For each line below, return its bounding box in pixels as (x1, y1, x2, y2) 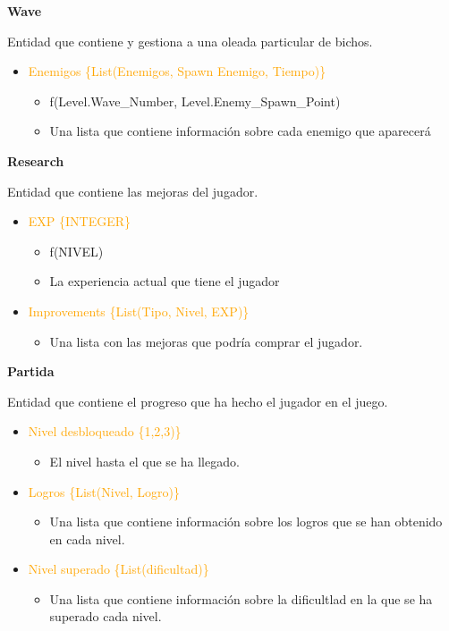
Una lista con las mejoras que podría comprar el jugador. (49, 332, 363, 350)
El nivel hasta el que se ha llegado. (49, 451, 240, 470)
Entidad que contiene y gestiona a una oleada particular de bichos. (7, 31, 373, 50)
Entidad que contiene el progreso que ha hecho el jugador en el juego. (7, 391, 388, 410)
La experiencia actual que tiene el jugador (49, 272, 280, 290)
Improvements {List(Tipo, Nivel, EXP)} (28, 301, 250, 320)
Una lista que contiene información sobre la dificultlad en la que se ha (49, 589, 433, 608)
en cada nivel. (49, 529, 125, 548)
